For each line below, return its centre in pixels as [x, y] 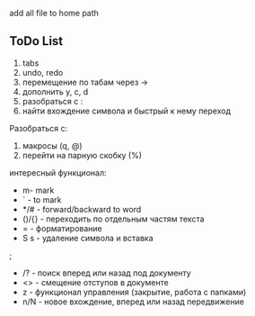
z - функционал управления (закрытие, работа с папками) [134, 292]
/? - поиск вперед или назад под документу [106, 273]
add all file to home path [54, 13]
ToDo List [36, 41]
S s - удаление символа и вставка [88, 238]
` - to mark [42, 199]
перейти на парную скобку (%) [82, 155]
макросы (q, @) [52, 145]
